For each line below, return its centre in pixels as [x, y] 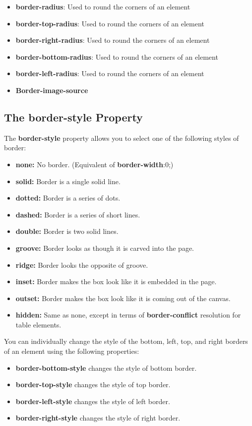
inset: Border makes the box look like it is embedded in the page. [116, 281]
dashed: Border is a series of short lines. [78, 214]
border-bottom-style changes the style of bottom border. [106, 368]
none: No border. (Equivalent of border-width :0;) [94, 164]
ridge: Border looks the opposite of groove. [82, 265]
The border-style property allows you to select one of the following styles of [122, 138]
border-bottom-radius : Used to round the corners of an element [117, 56]
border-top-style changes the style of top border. [93, 384]
